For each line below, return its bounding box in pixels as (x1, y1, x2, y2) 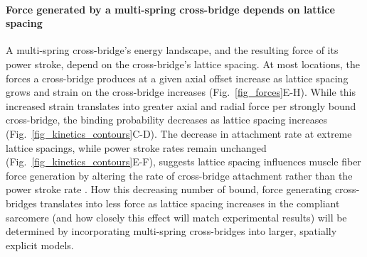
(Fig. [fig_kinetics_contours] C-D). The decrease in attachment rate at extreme (6, 126, 352, 141)
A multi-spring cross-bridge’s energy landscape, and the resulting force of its (6, 43, 339, 58)
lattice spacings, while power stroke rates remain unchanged (6, 140, 267, 155)
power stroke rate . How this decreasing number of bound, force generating (6, 182, 332, 197)
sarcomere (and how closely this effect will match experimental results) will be (6, 209, 347, 224)
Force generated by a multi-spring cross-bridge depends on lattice (6, 1, 335, 16)
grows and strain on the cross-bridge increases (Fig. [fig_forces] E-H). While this (6, 84, 356, 99)
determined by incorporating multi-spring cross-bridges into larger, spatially (6, 224, 337, 239)
